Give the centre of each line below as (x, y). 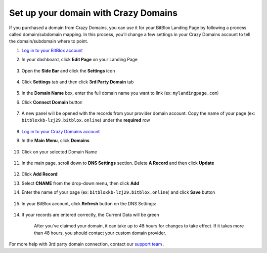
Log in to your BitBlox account (52, 50)
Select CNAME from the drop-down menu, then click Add (80, 183)
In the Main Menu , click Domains (56, 141)
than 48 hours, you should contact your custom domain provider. (100, 233)
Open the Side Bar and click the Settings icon (68, 71)
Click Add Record (40, 174)
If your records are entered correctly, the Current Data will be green (90, 215)
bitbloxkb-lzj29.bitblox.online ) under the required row (86, 120)
